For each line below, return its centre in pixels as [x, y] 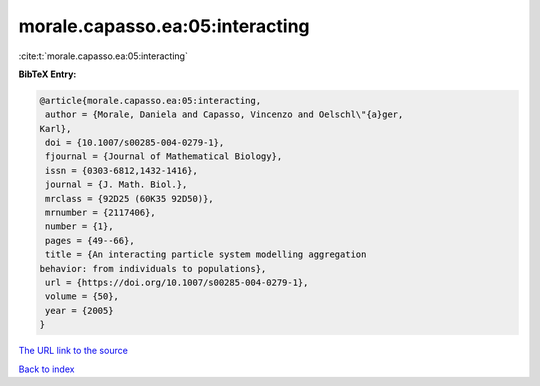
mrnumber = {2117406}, [101, 213]
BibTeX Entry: [47, 74]
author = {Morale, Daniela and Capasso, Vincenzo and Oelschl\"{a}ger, [224, 114]
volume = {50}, [82, 296]
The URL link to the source [73, 351]
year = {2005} [79, 310]
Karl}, [55, 128]
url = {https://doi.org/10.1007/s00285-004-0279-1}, [177, 282]
